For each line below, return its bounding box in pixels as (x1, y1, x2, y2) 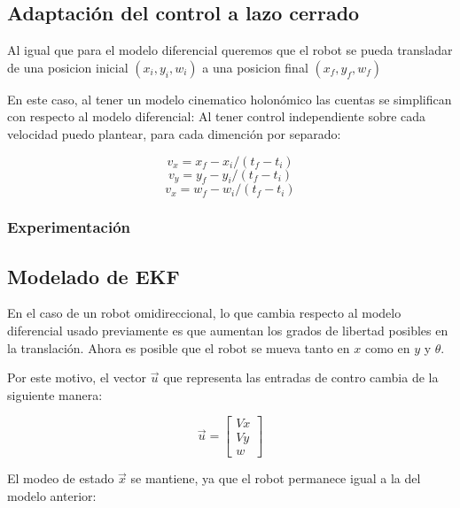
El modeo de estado (7, 469, 114, 488)
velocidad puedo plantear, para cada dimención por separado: (7, 124, 341, 142)
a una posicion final (202, 58, 308, 76)
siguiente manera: (7, 385, 103, 404)
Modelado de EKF (7, 262, 180, 289)
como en (364, 338, 410, 357)
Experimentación (7, 216, 130, 238)
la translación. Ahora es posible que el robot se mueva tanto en (7, 338, 350, 357)
